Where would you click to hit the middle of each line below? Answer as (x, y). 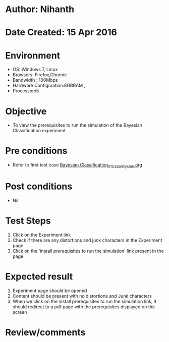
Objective (26, 111)
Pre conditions (36, 151)
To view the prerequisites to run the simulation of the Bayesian (77, 125)
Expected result (39, 277)
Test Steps (28, 221)
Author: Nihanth (40, 9)
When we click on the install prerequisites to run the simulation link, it (84, 301)
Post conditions (39, 186)
